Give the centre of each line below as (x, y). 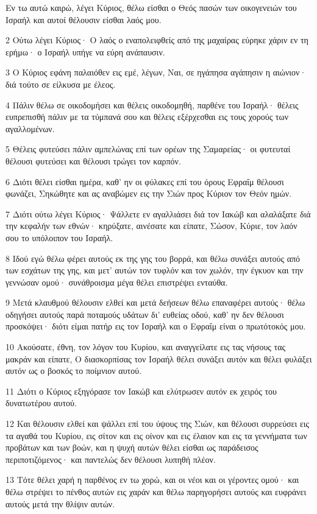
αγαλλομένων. (30, 128)
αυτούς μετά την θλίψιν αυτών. (60, 503)
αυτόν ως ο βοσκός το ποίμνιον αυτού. (74, 371)
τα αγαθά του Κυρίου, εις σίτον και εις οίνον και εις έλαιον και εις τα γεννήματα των (156, 435)
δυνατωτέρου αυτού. (41, 403)
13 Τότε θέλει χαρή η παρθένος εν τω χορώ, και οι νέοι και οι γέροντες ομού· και (152, 480)
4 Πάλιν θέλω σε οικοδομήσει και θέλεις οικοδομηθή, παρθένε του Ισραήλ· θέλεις (152, 104)
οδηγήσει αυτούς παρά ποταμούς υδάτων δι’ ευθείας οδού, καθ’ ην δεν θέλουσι (145, 314)
